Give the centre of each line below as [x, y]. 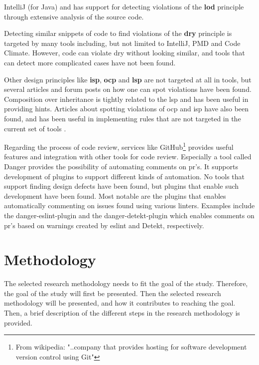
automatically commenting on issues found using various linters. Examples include [129, 205]
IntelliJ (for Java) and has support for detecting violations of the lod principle [124, 6]
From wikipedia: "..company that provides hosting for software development [131, 347]
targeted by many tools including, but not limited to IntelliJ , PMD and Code [122, 43]
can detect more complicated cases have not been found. [90, 62]
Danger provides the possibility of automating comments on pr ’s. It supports [121, 166]
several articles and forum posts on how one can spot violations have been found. [128, 89]
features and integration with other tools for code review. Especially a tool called [128, 157]
